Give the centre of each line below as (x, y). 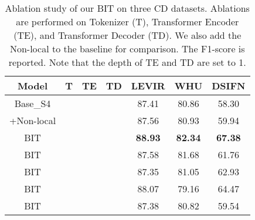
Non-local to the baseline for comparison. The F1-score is (127, 49)
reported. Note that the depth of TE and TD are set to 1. (127, 62)
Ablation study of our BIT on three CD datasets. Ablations (127, 8)
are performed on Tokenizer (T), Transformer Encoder (127, 21)
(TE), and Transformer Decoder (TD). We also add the (127, 35)
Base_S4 (33, 103)
